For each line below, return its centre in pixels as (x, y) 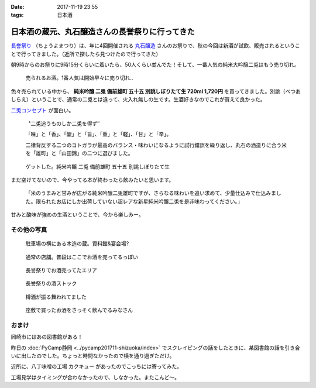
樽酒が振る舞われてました (56, 297)
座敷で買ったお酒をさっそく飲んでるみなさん (79, 310)
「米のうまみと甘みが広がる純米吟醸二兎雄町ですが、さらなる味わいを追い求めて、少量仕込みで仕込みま (151, 193)
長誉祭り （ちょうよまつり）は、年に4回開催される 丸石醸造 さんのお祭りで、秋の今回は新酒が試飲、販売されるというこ (156, 46)
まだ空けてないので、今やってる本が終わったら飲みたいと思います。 (92, 180)
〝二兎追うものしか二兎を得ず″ (63, 123)
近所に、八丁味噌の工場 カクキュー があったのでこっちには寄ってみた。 (97, 366)
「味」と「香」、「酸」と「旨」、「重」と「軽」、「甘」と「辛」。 (99, 134)
